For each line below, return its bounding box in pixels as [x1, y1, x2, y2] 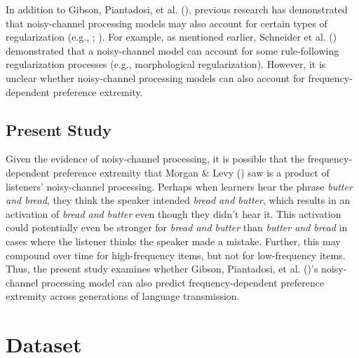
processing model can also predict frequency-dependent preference [41, 275, 325, 289]
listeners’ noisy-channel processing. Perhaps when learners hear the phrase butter [6, 179, 353, 193]
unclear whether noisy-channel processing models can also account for [6, 70, 305, 85]
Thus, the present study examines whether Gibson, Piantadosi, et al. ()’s [6, 261, 318, 276]
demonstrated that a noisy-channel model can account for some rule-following [6, 43, 339, 57]
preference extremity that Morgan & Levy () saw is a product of [53, 165, 330, 179]
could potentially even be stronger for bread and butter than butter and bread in [6, 220, 348, 235]
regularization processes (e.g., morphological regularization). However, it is [6, 57, 326, 71]
